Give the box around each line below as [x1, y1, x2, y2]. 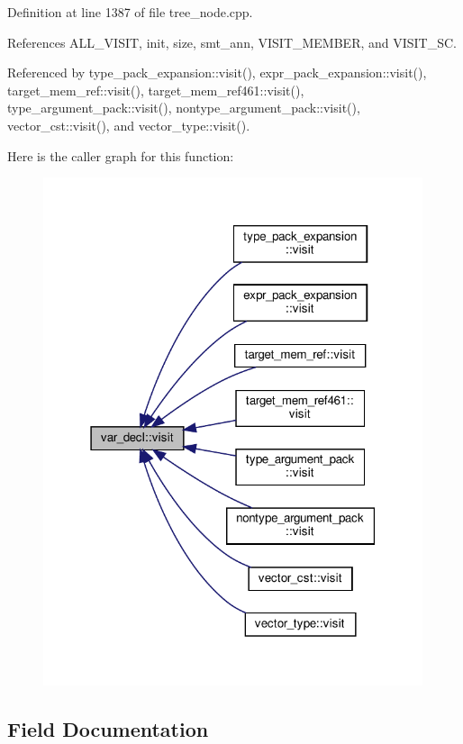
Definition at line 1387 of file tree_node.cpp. [7, 3, 253, 21]
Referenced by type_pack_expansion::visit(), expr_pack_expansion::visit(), [7, 63, 427, 82]
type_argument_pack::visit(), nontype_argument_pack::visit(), [7, 98, 360, 117]
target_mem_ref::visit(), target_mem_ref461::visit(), [7, 80, 304, 99]
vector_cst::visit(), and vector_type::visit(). [7, 115, 250, 134]
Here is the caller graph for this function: [7, 146, 234, 165]
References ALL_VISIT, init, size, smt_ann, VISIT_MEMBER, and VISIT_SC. [7, 32, 458, 51]
